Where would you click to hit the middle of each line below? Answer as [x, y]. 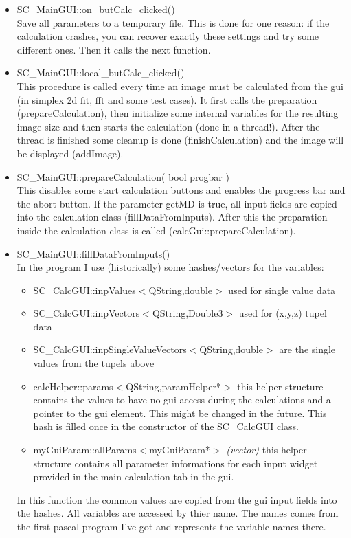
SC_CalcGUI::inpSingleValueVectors [110, 349]
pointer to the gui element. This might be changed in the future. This [180, 413]
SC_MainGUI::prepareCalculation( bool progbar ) [123, 176]
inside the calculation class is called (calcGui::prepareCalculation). [156, 230]
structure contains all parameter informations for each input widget [175, 463]
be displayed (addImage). [70, 153]
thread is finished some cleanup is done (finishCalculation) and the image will [180, 140]
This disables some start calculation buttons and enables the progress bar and [181, 190]
